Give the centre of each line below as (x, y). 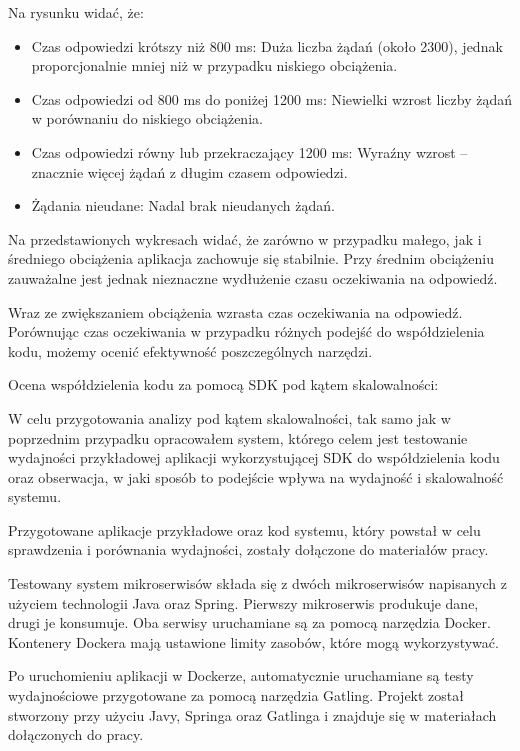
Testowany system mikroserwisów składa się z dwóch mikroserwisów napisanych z (258, 583)
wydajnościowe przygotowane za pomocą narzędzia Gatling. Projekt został (236, 695)
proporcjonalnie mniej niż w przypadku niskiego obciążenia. (214, 65)
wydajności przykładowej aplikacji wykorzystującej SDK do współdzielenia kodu (254, 457)
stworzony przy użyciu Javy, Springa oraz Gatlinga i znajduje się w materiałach (252, 714)
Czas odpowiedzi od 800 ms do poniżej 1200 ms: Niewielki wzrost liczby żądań (271, 98)
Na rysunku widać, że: (76, 12)
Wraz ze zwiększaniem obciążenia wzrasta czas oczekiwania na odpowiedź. (235, 311)
